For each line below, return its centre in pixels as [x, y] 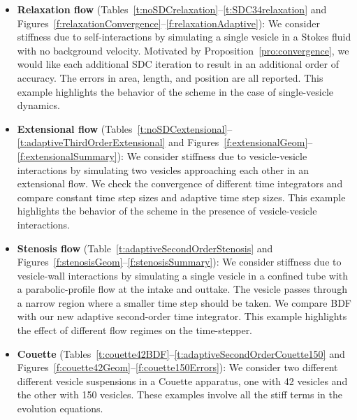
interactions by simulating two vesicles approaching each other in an [163, 169]
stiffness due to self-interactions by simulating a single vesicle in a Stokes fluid [184, 37]
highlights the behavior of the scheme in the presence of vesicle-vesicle [167, 211]
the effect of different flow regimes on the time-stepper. [135, 330]
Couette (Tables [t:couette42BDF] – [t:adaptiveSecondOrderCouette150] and [181, 353]
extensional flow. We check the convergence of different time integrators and [180, 183]
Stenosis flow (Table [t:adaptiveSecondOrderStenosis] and [145, 248]
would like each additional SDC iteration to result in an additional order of [178, 64]
